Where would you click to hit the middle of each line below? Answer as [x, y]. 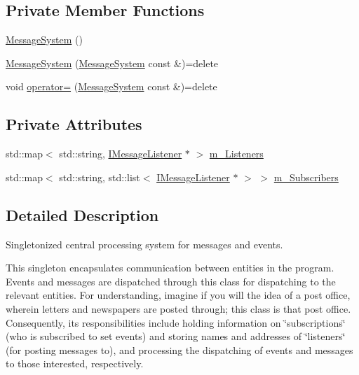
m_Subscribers [306, 177]
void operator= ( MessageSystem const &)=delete [111, 86]
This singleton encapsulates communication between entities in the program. [170, 268]
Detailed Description [82, 214]
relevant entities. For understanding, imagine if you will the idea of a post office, [178, 295]
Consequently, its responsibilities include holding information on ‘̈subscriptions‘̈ [176, 322]
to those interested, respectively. [75, 363]
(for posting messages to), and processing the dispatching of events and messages [179, 349]
